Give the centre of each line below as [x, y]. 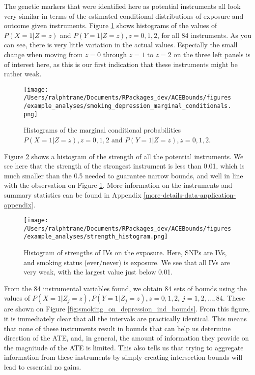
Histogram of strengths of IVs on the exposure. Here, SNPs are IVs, [125, 253]
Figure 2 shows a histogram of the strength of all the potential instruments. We [124, 156]
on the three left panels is [212, 54]
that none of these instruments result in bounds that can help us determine [117, 328]
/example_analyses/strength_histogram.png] [96, 237]
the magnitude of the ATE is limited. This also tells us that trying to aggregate [124, 347]
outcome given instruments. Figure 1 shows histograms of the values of [111, 25]
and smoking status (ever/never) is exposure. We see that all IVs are [127, 262]
